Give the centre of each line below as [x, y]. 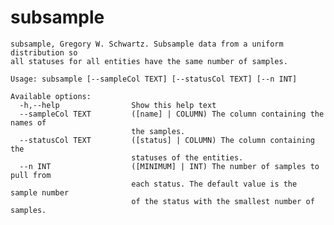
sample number [40, 192]
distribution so [44, 52]
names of [28, 122]
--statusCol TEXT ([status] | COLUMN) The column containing [167, 140]
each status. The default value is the [214, 184]
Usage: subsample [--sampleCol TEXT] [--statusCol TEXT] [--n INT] [154, 79]
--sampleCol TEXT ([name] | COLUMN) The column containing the [172, 114]
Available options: [51, 96]
